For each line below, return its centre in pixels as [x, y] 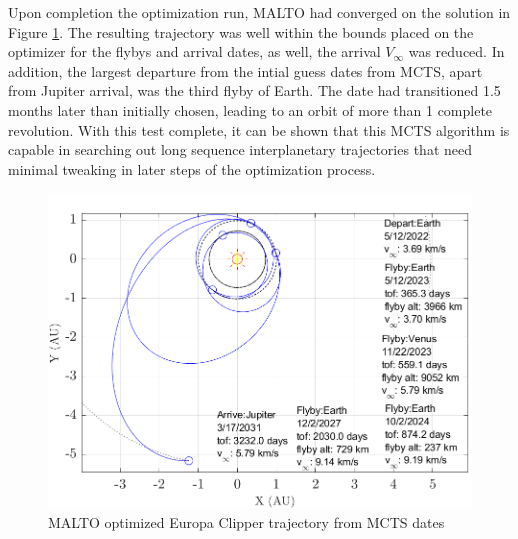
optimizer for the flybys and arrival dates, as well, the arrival [194, 51]
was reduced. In [456, 51]
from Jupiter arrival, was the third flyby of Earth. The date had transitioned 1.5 [254, 90]
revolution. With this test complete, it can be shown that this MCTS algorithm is [259, 129]
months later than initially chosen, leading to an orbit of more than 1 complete [250, 109]
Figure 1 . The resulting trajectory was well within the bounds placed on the [241, 31]
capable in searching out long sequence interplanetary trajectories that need [240, 149]
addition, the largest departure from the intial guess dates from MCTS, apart [245, 70]
